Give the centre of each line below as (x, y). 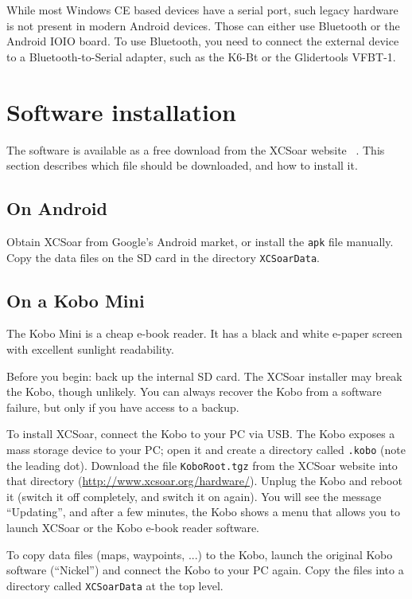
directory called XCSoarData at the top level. (115, 585)
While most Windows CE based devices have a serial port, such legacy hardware (202, 10)
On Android (57, 208)
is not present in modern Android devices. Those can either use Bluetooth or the (203, 25)
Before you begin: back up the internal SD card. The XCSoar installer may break (204, 376)
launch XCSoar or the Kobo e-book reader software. (133, 528)
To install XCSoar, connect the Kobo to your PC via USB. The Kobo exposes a (201, 434)
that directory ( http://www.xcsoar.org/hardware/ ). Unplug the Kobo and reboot (204, 481)
